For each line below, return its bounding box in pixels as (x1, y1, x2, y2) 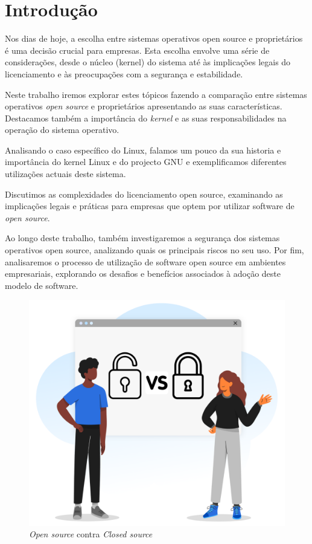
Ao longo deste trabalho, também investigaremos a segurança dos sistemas (5, 232, 280, 244)
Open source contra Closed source (29, 528, 153, 540)
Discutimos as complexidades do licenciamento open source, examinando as (5, 187, 283, 200)
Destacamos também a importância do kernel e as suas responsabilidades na (5, 111, 287, 124)
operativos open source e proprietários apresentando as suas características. (5, 100, 282, 112)
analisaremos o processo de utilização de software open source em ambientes (5, 255, 286, 268)
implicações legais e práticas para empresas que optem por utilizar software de (5, 199, 294, 212)
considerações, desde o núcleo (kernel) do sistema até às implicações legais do (5, 56, 291, 68)
